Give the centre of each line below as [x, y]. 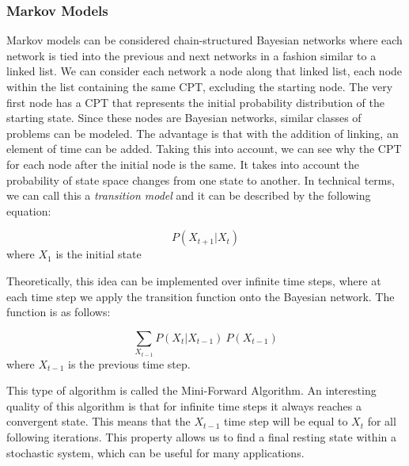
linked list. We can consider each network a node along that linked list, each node [204, 71]
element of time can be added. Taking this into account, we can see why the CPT [204, 149]
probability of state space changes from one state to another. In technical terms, [201, 180]
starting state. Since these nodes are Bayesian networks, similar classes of [184, 118]
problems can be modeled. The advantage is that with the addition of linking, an [203, 133]
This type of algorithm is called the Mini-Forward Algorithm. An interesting [191, 390]
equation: [29, 210]
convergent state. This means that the [98, 421]
